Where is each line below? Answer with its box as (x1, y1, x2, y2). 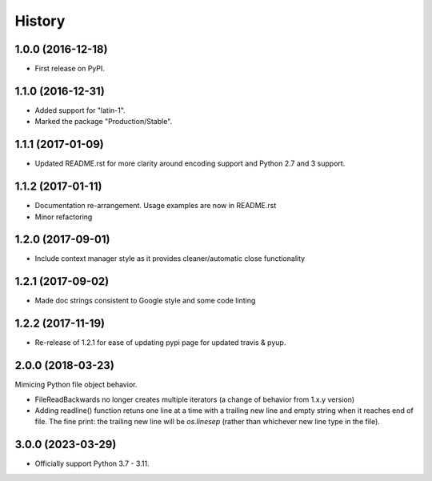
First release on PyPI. (34, 64, 106, 74)
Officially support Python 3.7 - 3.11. (34, 459, 150, 468)
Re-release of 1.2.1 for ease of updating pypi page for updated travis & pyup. (34, 338, 286, 347)
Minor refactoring (34, 212, 93, 222)
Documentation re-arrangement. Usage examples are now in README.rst (34, 201, 277, 210)
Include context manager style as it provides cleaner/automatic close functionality (34, 254, 306, 263)
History (14, 12, 66, 30)
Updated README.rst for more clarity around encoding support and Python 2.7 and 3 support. (34, 158, 346, 168)
